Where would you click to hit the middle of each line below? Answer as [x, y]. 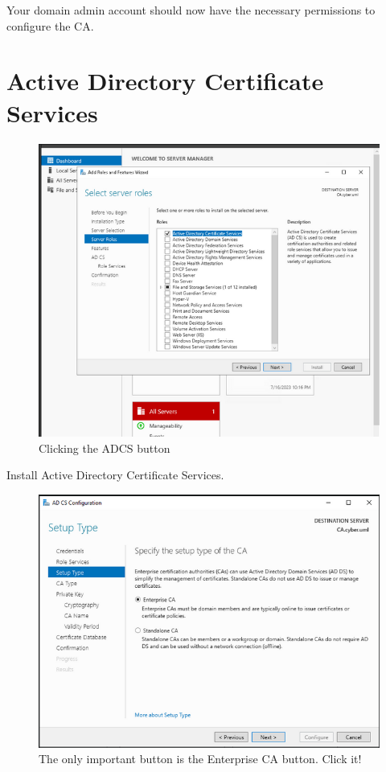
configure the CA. [50, 25]
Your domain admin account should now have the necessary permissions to [191, 10]
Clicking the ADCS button [105, 448]
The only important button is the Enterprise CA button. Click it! [200, 759]
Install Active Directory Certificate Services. [115, 475]
